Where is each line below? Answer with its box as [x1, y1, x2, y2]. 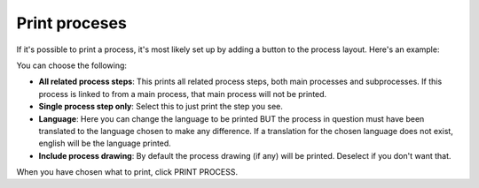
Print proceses [16, 13, 128, 33]
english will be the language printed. [38, 138, 172, 149]
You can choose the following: [16, 60, 128, 71]
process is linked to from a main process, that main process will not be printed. [38, 88, 327, 99]
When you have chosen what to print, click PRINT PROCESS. [16, 167, 239, 177]
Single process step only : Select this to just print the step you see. [38, 102, 283, 112]
